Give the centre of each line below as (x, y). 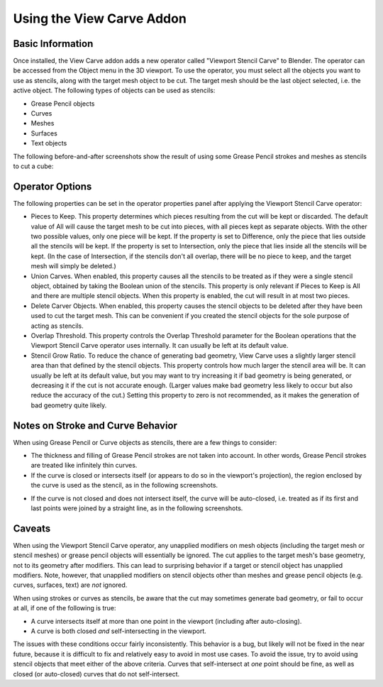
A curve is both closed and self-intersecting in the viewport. (119, 631)
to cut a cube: (33, 166)
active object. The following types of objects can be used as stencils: (114, 90)
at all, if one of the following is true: (65, 608)
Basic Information (53, 44)
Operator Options (52, 186)
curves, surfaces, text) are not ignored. (70, 585)
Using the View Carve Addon (100, 18)
